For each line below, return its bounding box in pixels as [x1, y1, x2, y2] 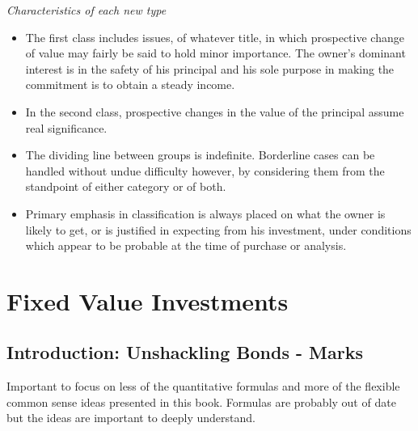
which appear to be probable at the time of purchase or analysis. [25, 237, 347, 254]
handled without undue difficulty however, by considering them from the [25, 162, 385, 179]
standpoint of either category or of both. [25, 178, 226, 195]
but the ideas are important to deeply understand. [6, 409, 255, 426]
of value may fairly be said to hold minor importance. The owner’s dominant [25, 44, 406, 61]
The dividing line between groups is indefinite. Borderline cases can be [25, 146, 375, 163]
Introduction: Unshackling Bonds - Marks [6, 340, 363, 365]
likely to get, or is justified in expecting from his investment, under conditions [25, 221, 412, 238]
